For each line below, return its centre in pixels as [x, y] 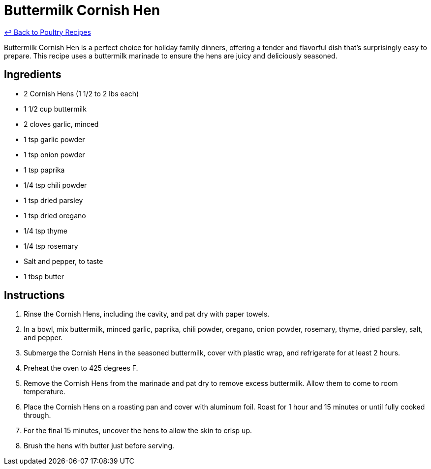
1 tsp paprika [44, 170]
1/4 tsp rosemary [51, 246]
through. [37, 415]
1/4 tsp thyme [46, 231]
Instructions [34, 295]
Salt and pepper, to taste [63, 261]
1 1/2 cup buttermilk [55, 109]
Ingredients [33, 75]
